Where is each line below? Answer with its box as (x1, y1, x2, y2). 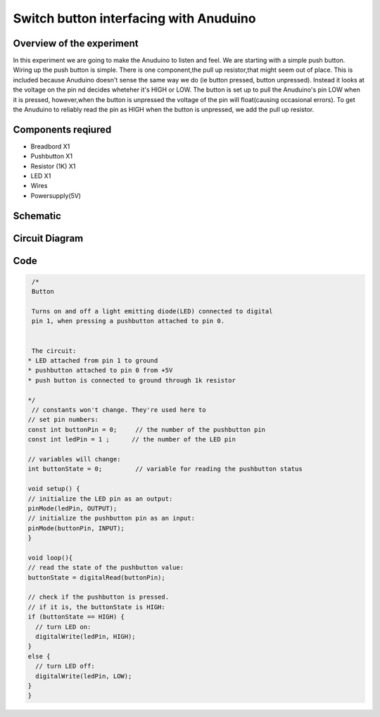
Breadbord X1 (30, 142, 70, 151)
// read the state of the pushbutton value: (27, 563, 184, 572)
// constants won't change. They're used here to (32, 406, 207, 413)
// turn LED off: (35, 662, 95, 671)
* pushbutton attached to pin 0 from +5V (27, 366, 173, 375)
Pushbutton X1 (30, 152, 73, 161)
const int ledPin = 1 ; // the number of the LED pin (27, 435, 236, 444)
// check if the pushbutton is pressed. (27, 593, 169, 601)
